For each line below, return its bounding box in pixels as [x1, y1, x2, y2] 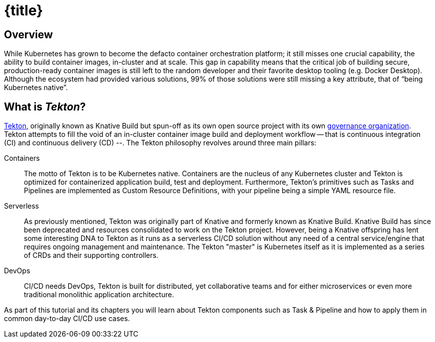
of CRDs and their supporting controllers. [24, 251, 159, 260]
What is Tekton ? [4, 100, 86, 113]
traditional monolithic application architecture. [24, 290, 174, 299]
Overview [4, 28, 53, 41]
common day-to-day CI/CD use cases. [4, 314, 130, 323]
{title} [4, 2, 43, 19]
